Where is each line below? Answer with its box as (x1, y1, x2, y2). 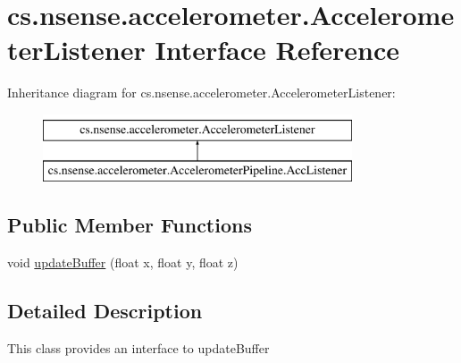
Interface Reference (155, 31, 399, 68)
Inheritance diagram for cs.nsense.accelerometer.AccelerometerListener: (7, 83, 396, 102)
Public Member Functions (7, 211, 252, 239)
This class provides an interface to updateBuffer (7, 339, 270, 358)
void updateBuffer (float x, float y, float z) (7, 253, 239, 272)
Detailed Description (7, 297, 203, 325)
